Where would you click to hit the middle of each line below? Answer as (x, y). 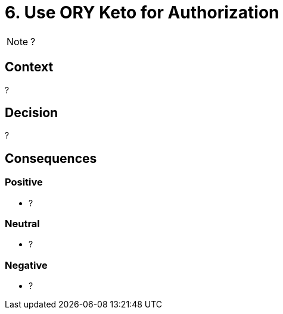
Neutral (22, 224)
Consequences (51, 158)
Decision (32, 113)
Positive (24, 182)
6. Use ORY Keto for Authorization (142, 12)
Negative (26, 265)
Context (29, 67)
